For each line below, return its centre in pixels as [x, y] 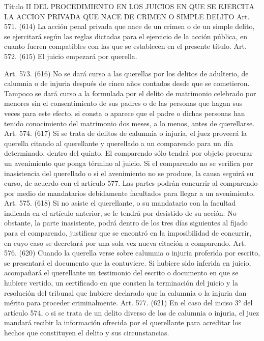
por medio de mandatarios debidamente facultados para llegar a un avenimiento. [130, 193]
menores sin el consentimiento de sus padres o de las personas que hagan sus [123, 103]
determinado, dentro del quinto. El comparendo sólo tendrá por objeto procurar [128, 153]
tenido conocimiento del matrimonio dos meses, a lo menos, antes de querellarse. [129, 123]
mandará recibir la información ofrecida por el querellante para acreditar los [123, 322]
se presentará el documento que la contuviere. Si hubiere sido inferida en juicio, [128, 262]
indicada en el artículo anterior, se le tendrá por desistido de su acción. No [120, 212]
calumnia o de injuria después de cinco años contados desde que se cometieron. [127, 83]
